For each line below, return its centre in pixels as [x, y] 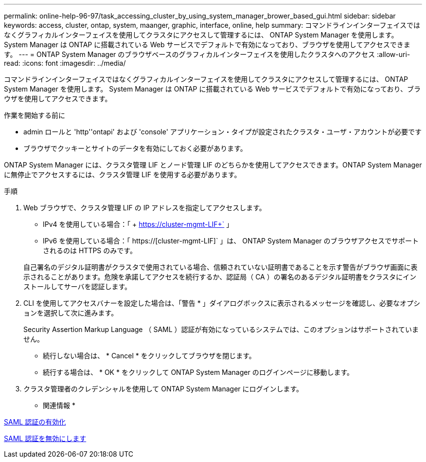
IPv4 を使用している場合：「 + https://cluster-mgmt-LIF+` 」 [138, 224]
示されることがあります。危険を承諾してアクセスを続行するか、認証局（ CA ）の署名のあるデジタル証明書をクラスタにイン [220, 277]
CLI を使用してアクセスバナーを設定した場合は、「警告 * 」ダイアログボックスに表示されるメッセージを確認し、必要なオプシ [222, 303]
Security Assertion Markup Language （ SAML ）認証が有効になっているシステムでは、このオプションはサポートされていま [221, 329]
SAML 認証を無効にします [45, 438]
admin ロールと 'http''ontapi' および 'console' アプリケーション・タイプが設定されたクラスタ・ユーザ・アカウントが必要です [222, 132]
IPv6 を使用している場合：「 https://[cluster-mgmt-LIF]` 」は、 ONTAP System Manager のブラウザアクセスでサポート [231, 241]
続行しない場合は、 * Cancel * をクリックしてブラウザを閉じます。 [149, 356]
